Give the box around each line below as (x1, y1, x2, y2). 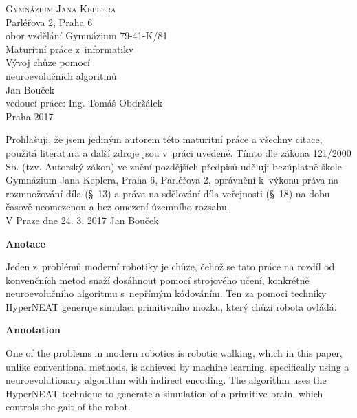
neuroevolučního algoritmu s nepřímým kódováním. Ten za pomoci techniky (6, 286, 327, 300)
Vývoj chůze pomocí (6, 55, 90, 69)
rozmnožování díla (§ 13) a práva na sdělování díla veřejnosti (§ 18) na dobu (6, 186, 330, 200)
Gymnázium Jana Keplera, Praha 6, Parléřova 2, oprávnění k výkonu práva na (6, 173, 338, 187)
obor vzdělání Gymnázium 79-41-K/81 (6, 28, 168, 43)
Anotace (6, 236, 45, 250)
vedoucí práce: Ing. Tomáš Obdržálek (6, 96, 163, 110)
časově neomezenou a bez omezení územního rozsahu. (6, 199, 230, 214)
